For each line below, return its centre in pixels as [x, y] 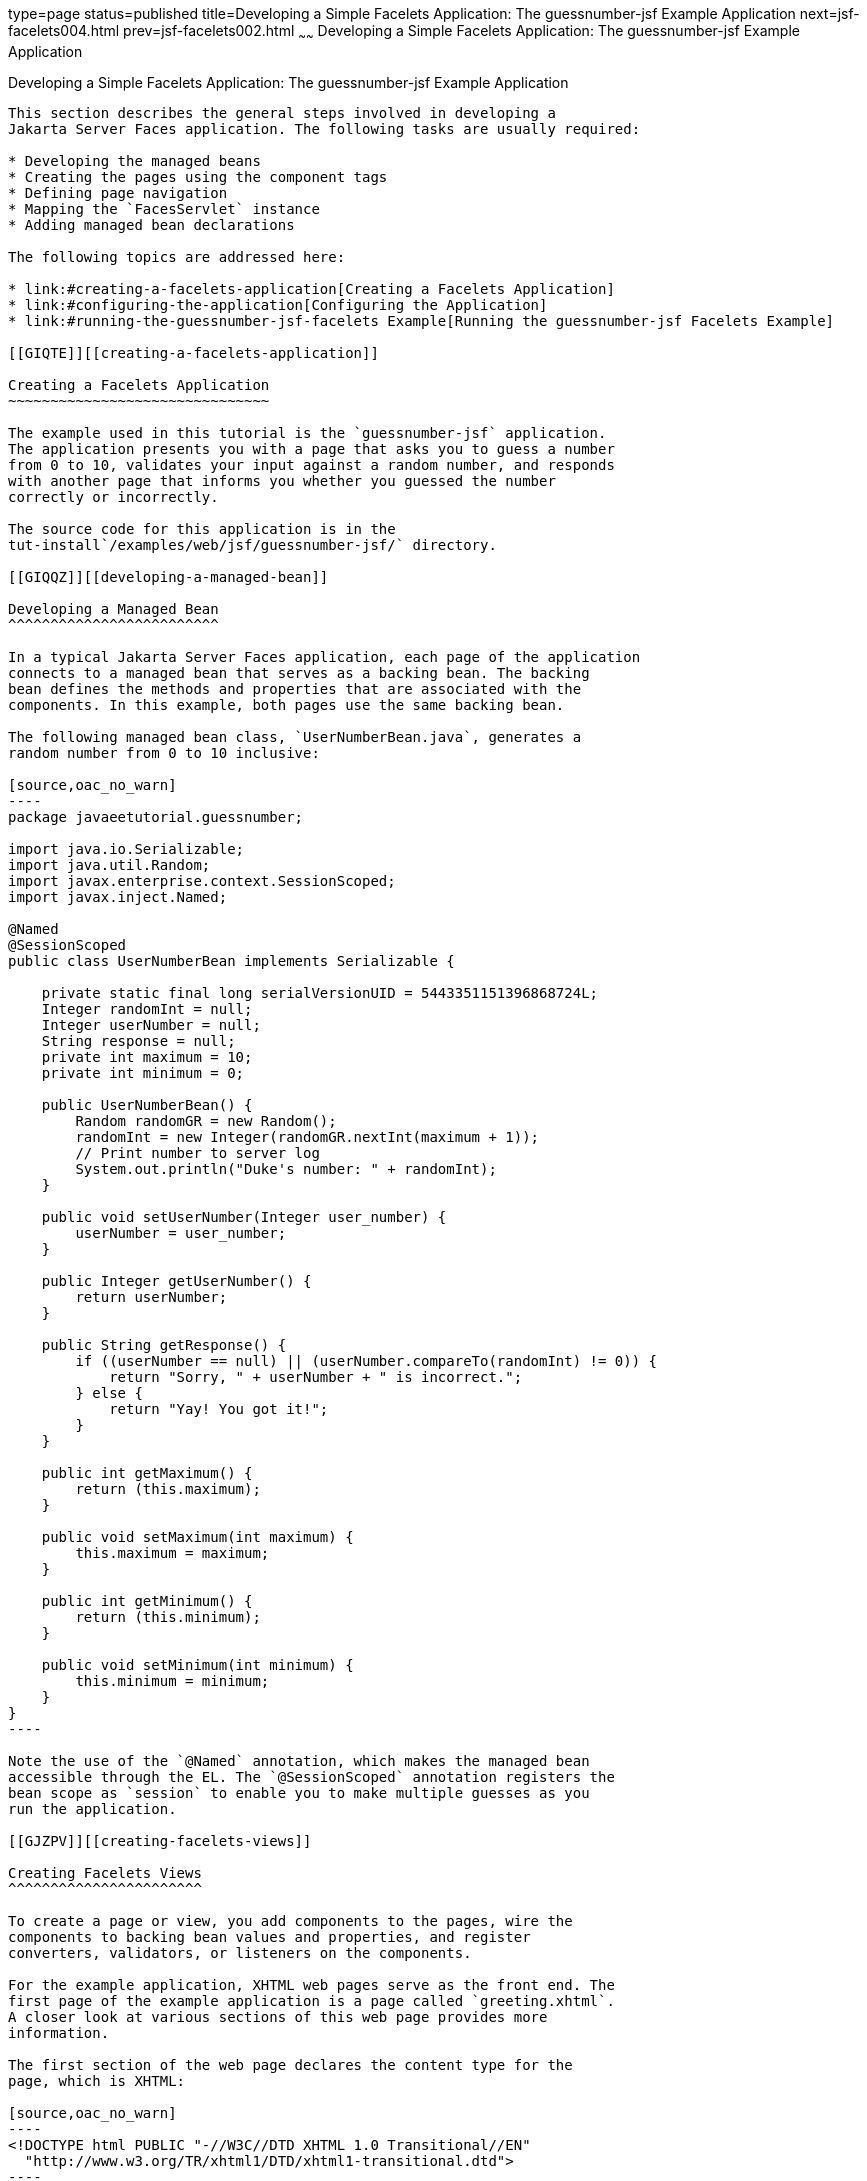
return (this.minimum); [168, 1616]
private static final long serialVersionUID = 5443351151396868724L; [320, 992]
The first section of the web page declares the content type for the [290, 2064]
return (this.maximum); [168, 1488]
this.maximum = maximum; [172, 1552]
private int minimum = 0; [143, 1072]
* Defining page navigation [118, 192]
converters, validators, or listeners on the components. [240, 1952]
